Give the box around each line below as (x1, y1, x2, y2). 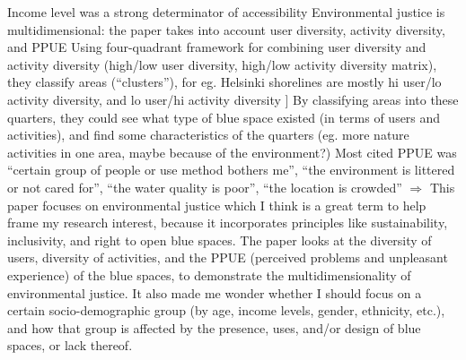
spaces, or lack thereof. (7, 336, 133, 355)
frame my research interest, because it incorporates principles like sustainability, (7, 213, 448, 232)
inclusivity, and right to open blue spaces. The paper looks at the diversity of (7, 230, 432, 249)
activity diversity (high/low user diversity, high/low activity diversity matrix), (7, 55, 437, 73)
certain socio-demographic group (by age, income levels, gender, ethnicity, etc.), (7, 301, 445, 320)
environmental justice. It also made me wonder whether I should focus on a (7, 283, 422, 302)
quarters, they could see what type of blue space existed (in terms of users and (7, 107, 441, 126)
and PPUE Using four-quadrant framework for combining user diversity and (7, 38, 426, 56)
